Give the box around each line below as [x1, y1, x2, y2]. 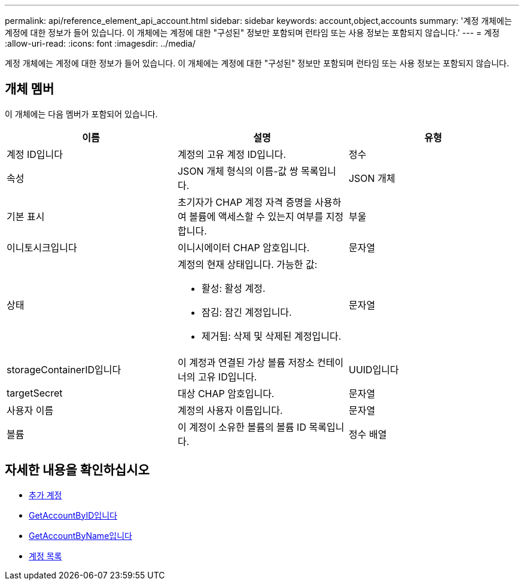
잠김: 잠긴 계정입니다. [201, 306, 292, 318]
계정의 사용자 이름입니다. [177, 404, 283, 416]
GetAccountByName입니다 [29, 530, 132, 541]
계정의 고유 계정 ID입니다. [177, 148, 287, 160]
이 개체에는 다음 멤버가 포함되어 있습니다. [5, 108, 158, 119]
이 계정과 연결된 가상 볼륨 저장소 [177, 356, 315, 368]
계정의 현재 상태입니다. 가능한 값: [177, 258, 318, 270]
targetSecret [7, 386, 63, 399]
